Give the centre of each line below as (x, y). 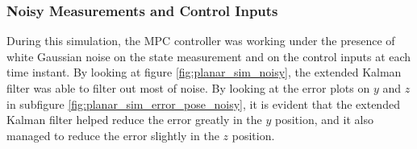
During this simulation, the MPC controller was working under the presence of (201, 41)
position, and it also (324, 120)
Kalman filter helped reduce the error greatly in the (134, 120)
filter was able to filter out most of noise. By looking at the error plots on (188, 88)
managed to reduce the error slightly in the (113, 135)
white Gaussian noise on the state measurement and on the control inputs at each (209, 56)
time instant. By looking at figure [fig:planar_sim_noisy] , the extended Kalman (204, 72)
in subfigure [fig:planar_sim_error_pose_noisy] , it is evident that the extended (203, 103)
